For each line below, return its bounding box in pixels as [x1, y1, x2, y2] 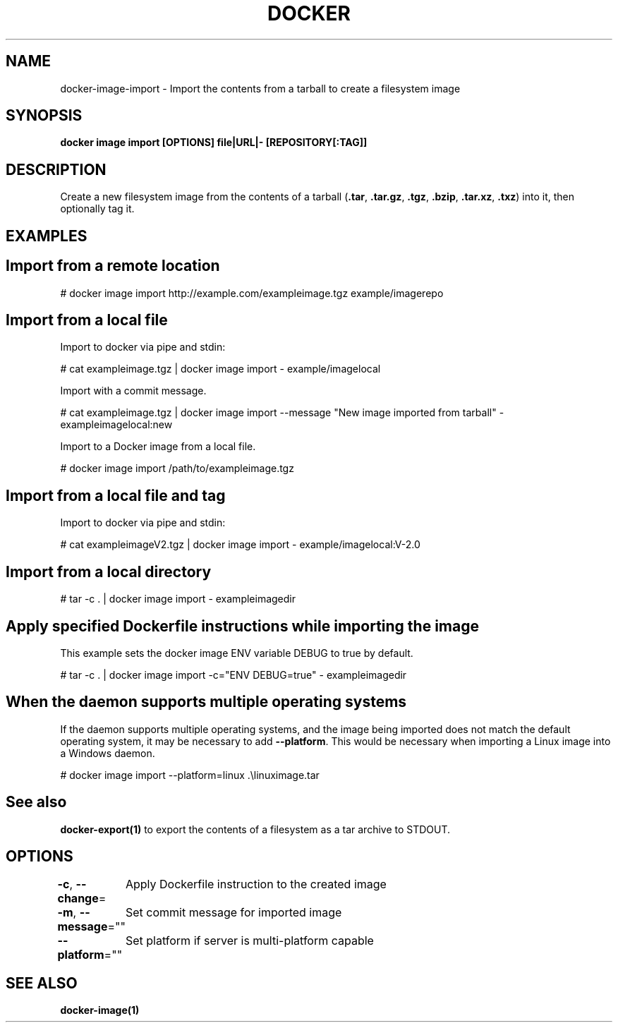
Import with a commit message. [60, 385, 207, 397]
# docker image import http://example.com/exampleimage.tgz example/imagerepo [60, 286, 444, 299]
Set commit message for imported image [125, 905, 342, 920]
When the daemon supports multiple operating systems [6, 693, 407, 711]
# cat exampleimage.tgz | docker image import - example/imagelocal [60, 363, 381, 375]
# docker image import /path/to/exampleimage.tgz [60, 462, 294, 475]
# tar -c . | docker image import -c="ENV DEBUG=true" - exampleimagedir [60, 668, 407, 681]
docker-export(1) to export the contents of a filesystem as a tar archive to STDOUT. [60, 823, 451, 835]
